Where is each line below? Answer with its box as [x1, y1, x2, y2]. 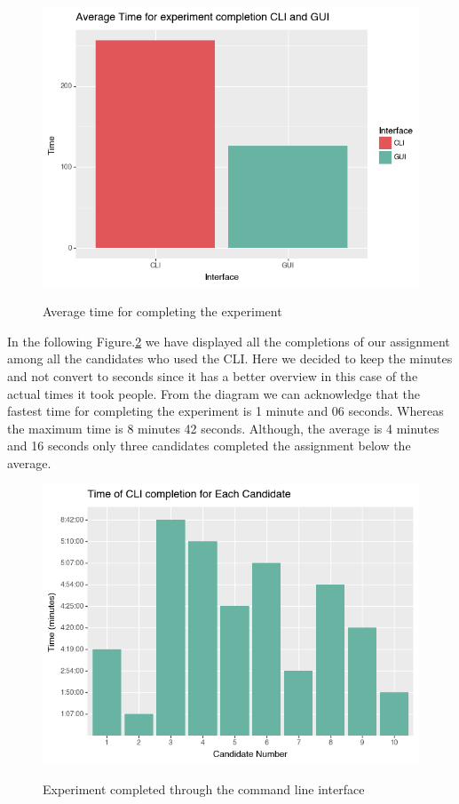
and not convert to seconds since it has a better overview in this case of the [7, 366, 418, 385]
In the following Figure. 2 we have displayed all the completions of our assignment [7, 331, 450, 350]
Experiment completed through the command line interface [43, 779, 365, 798]
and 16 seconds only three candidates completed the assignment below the [7, 436, 411, 455]
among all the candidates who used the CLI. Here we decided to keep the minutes [7, 349, 453, 368]
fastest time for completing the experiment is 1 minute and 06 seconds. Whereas [7, 402, 444, 420]
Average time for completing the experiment [43, 302, 282, 321]
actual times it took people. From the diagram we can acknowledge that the [7, 384, 421, 402]
